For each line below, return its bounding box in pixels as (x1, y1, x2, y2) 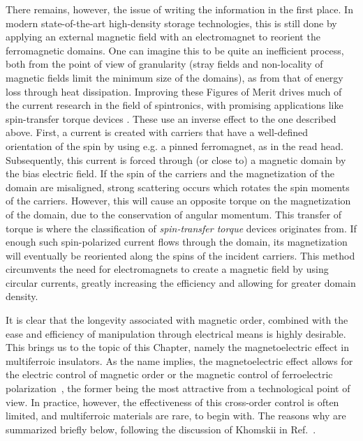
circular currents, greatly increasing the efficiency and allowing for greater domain (6, 275, 356, 290)
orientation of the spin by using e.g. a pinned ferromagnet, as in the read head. (6, 138, 343, 153)
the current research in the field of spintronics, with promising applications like (6, 98, 343, 112)
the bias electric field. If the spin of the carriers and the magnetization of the (6, 166, 334, 181)
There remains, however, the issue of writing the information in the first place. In (6, 2, 353, 16)
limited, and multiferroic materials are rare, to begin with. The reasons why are (6, 408, 346, 423)
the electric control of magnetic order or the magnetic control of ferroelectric (6, 367, 333, 382)
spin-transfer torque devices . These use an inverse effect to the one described (6, 111, 336, 126)
